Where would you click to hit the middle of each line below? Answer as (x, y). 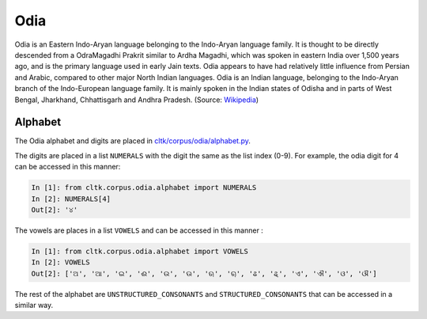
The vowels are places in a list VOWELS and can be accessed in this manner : (139, 230)
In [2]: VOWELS (60, 262)
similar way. (34, 306)
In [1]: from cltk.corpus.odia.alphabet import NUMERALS (144, 188)
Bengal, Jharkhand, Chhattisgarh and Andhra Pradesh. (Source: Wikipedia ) (137, 100)
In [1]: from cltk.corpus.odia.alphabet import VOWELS (140, 251)
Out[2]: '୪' (55, 209)
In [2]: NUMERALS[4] (71, 199)
